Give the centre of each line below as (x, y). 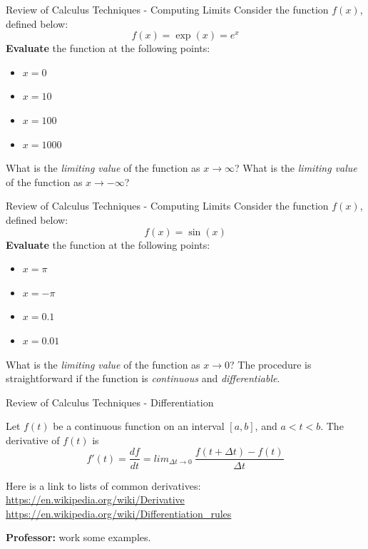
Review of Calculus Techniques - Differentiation (110, 402)
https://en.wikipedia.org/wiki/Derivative (95, 499)
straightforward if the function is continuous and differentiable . (143, 378)
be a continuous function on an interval (139, 426)
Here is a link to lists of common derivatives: (103, 485)
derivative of (33, 440)
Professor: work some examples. (78, 537)
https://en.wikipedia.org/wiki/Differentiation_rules (119, 513)
